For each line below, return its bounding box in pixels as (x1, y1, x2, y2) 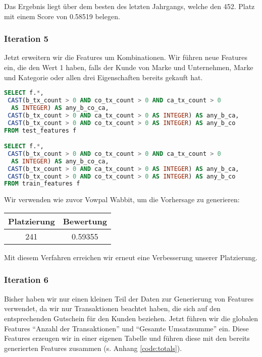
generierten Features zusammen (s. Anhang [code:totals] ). (4, 342, 182, 353)
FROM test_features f (4, 127, 77, 134)
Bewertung (63, 215, 107, 227)
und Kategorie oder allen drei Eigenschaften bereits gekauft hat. (4, 72, 203, 82)
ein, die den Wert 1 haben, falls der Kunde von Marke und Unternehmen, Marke (4, 62, 253, 72)
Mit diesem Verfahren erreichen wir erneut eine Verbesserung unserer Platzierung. (4, 252, 257, 262)
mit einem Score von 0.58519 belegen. (4, 11, 120, 21)
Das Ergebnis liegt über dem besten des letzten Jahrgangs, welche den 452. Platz (4, 1, 255, 11)
